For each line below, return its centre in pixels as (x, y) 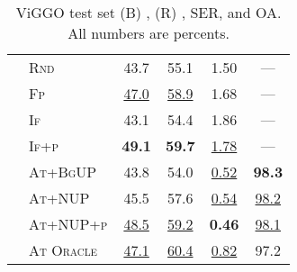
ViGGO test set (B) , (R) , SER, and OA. (148, 12)
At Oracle (63, 250)
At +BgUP (63, 172)
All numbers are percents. (148, 33)
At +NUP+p (68, 224)
